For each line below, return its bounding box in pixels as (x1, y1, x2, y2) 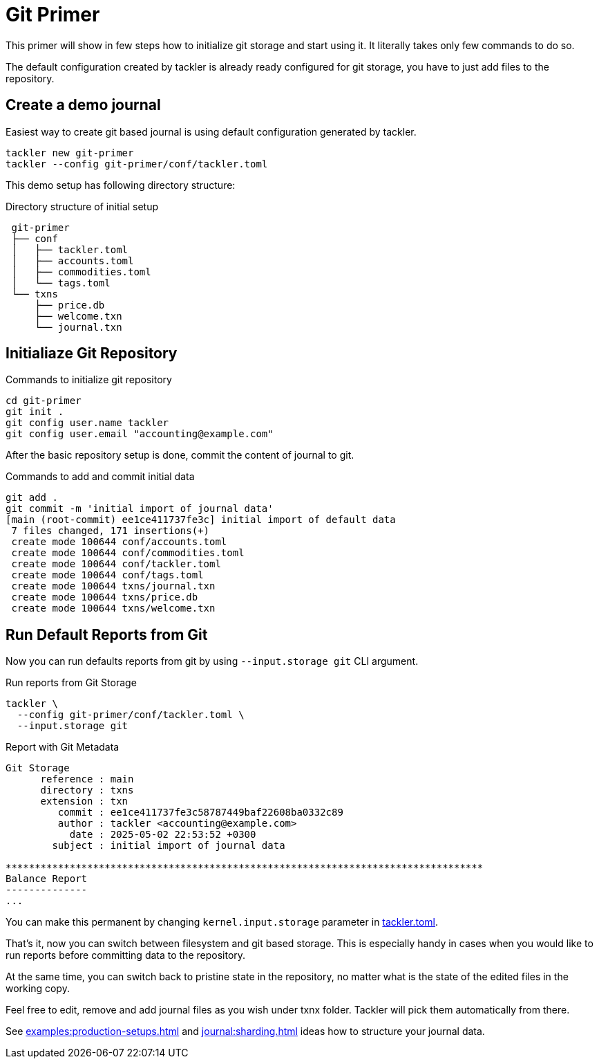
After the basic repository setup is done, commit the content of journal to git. (6, 449, 354, 461)
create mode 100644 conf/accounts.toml (11, 536, 227, 548)
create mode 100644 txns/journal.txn (11, 580, 216, 592)
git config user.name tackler (6, 417, 169, 429)
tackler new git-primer (6, 147, 134, 158)
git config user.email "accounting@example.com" (6, 428, 274, 440)
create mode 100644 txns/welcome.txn (11, 603, 216, 614)
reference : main (40, 773, 134, 785)
